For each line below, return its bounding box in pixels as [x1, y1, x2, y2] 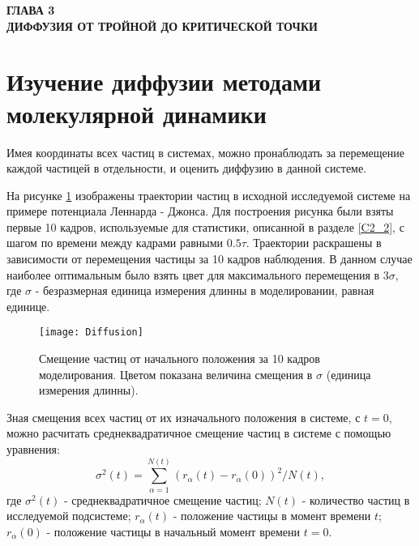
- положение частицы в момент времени [173, 507, 371, 524]
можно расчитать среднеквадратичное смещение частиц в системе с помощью [6, 424, 391, 441]
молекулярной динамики [6, 96, 267, 130]
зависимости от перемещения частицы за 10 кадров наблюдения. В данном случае [6, 250, 413, 267]
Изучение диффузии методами [6, 65, 322, 98]
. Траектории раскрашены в [246, 234, 382, 251]
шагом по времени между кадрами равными [6, 234, 224, 251]
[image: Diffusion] [39, 326, 143, 339]
